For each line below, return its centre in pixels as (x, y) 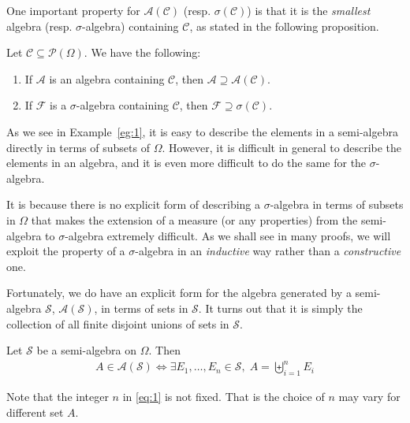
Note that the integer (58, 397)
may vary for (369, 397)
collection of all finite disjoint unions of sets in (118, 323)
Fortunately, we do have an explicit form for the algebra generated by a (179, 293)
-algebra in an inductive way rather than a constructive (268, 251)
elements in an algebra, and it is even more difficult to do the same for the (186, 163)
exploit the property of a (66, 251)
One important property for (73, 10)
